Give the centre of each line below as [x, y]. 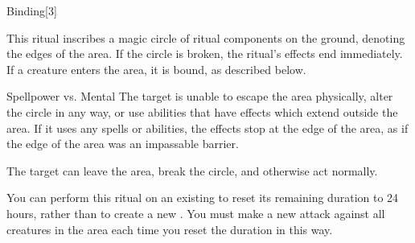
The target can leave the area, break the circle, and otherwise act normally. [192, 170]
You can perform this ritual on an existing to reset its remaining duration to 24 [203, 198]
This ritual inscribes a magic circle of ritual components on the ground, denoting [206, 37]
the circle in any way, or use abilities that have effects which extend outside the [202, 111]
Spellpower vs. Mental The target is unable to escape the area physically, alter [200, 96]
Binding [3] [32, 10]
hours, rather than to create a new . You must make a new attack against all [196, 213]
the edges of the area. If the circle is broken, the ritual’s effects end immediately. [205, 54]
